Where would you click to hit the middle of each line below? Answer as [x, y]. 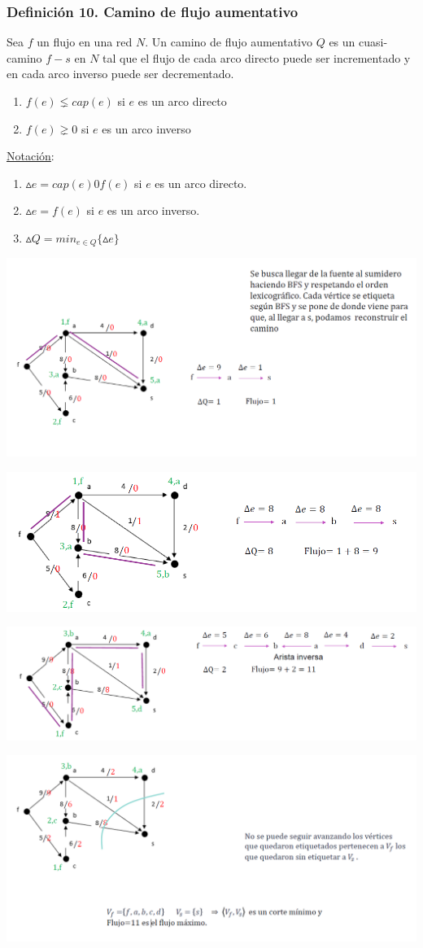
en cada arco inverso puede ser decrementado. [120, 74]
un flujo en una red [85, 42]
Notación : [31, 156]
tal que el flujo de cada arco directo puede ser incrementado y [257, 57]
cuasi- [373, 42]
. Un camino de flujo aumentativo [229, 42]
